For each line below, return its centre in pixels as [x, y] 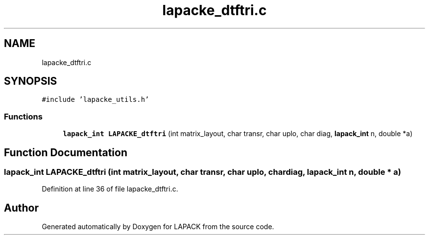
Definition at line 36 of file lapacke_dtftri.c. [110, 189]
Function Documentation [66, 152]
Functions [23, 116]
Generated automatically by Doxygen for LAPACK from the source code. [158, 227]
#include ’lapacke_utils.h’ [95, 100]
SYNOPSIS [31, 81]
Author [21, 208]
